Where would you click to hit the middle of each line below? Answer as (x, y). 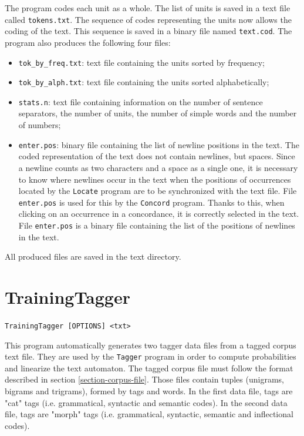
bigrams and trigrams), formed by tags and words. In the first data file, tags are (149, 391)
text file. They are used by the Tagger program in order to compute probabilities (151, 356)
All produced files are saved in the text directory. (93, 256)
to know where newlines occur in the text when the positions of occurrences (155, 179)
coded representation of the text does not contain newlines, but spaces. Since (157, 156)
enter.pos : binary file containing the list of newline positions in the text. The (159, 144)
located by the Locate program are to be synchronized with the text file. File (158, 191)
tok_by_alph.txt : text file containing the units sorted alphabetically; (144, 82)
